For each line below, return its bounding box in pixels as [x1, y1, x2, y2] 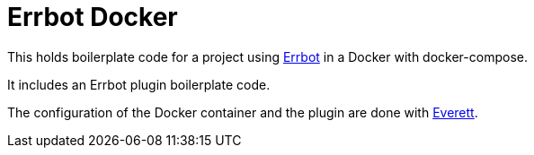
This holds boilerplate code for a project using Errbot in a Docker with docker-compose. [7, 48, 528, 65]
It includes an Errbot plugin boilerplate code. [7, 76, 271, 92]
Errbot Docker [7, 2, 178, 32]
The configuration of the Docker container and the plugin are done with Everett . [7, 104, 478, 120]
